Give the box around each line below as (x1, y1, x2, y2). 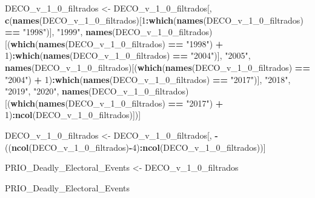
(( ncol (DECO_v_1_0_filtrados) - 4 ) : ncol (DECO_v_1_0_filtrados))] (5, 140, 266, 153)
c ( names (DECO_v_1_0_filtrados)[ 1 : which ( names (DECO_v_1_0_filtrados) (5, 13, 303, 26)
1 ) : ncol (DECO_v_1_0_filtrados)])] (5, 108, 141, 121)
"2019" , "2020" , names (5, 85, 89, 97)
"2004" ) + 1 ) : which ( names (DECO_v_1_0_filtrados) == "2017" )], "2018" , (5, 73, 291, 85)
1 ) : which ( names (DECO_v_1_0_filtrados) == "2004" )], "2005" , (5, 49, 251, 62)
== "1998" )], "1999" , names (5, 25, 113, 38)
